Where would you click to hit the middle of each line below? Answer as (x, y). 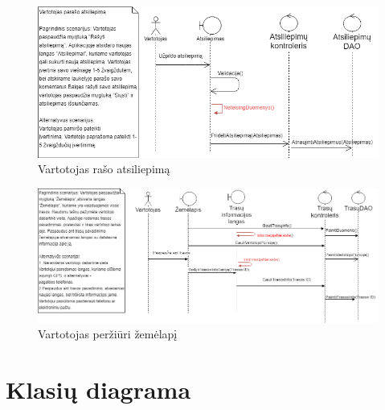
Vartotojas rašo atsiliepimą (104, 169)
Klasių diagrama (98, 389)
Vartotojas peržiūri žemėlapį (108, 334)
